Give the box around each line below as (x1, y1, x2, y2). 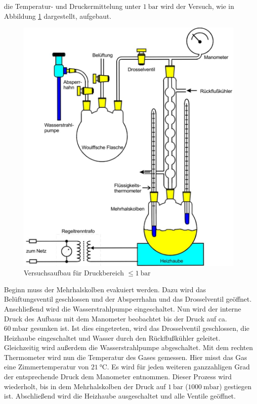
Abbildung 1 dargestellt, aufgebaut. (4, 10, 112, 21)
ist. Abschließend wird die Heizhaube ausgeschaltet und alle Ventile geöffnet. (4, 391, 236, 401)
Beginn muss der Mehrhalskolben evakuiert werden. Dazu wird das (4, 284, 206, 294)
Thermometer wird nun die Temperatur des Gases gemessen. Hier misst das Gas (4, 352, 247, 362)
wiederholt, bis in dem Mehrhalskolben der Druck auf (4, 381, 166, 391)
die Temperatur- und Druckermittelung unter (4, 1, 141, 11)
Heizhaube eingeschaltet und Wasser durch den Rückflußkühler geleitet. (4, 332, 220, 343)
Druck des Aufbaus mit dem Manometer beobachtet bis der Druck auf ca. (4, 313, 227, 323)
